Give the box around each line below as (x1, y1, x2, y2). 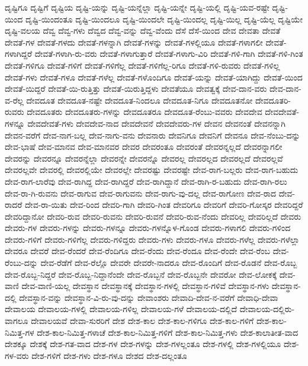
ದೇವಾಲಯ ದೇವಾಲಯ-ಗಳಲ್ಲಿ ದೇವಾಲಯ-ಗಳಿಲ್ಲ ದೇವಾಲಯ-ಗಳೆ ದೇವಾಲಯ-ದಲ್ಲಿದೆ (5, 303, 238, 315)
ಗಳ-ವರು (5, 349, 29, 361)
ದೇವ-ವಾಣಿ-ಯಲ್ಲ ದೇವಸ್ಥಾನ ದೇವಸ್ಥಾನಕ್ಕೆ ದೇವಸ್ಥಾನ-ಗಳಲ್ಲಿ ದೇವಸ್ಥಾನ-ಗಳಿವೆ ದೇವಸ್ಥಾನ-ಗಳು (21, 280, 269, 292)
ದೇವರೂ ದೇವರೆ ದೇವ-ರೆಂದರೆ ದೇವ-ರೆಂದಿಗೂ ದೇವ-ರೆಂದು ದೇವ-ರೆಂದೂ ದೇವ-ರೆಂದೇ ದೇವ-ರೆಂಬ (5, 245, 271, 257)
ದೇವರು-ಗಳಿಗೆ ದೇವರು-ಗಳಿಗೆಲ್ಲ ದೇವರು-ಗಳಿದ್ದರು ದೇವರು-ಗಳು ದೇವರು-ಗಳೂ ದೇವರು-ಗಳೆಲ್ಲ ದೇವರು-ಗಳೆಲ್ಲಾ (5, 233, 300, 245)
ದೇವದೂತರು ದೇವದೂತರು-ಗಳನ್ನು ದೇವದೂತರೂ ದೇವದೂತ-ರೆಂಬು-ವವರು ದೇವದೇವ (27, 105, 262, 118)
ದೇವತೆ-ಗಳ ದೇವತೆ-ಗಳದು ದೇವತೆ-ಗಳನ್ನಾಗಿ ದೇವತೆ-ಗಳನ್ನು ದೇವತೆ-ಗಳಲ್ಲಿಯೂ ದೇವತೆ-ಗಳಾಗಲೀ (5, 36, 263, 48)
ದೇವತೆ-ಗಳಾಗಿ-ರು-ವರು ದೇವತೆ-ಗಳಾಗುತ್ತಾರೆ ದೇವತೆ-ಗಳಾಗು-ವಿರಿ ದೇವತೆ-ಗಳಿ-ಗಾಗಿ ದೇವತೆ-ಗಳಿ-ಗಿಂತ (34, 47, 303, 60)
